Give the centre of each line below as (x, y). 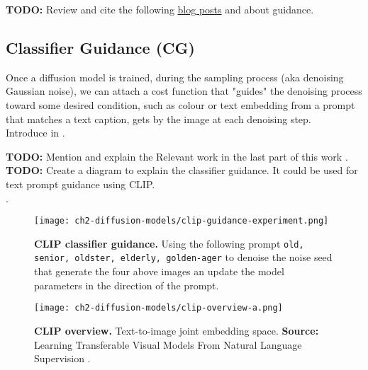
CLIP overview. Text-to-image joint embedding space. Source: (177, 330)
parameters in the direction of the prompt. (127, 285)
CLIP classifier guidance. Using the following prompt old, (169, 243)
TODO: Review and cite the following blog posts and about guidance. (160, 9)
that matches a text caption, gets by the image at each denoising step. (158, 118)
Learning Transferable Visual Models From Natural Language (168, 344)
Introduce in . (35, 133)
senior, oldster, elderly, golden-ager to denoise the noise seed (183, 257)
